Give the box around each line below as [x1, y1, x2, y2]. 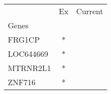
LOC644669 [8, 48, 49, 59]
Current [76, 5, 103, 17]
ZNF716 [8, 76, 36, 88]
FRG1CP [8, 34, 40, 45]
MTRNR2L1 [8, 62, 51, 73]
